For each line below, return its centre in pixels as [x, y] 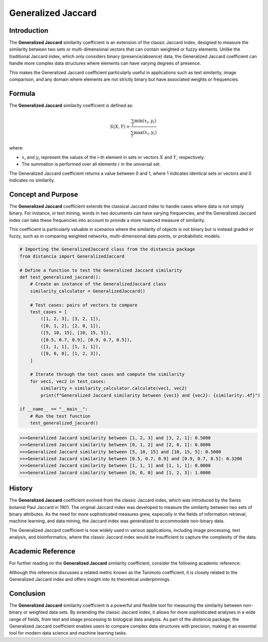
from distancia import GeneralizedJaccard [72, 256]
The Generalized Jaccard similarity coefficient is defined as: [71, 105]
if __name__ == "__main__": [54, 409]
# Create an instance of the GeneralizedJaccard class [98, 284]
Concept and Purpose [44, 194]
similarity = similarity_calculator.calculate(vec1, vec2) [114, 388]
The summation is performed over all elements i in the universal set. [91, 164]
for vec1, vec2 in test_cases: [68, 381]
